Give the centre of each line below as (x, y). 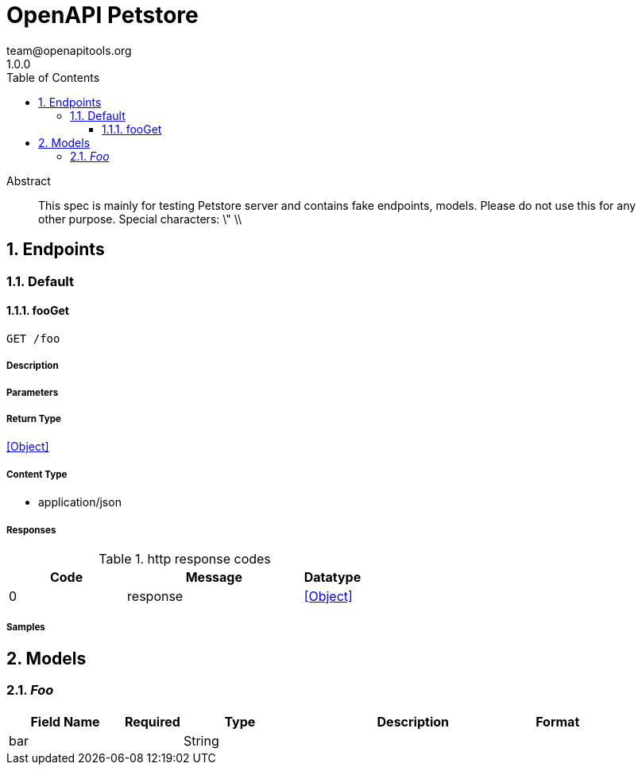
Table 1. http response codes (185, 558)
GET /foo (33, 338)
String (201, 740)
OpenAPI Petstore (102, 15)
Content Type (37, 474)
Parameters (33, 392)
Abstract (29, 180)
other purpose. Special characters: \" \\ (140, 219)
